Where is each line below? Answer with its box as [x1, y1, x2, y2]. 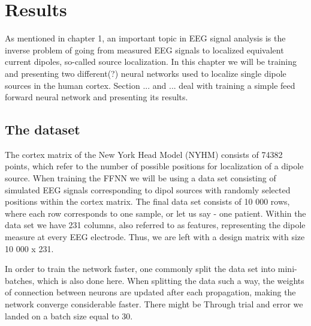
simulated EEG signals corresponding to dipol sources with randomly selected [5, 183, 291, 196]
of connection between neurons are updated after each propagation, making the [5, 286, 296, 298]
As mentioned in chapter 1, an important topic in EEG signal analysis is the [5, 32, 286, 44]
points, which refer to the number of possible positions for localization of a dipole [5, 160, 304, 172]
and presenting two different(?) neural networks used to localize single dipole [5, 67, 286, 79]
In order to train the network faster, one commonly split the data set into [5, 262, 276, 275]
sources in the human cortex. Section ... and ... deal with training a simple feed [5, 79, 295, 91]
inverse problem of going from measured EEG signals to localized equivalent [5, 43, 284, 56]
